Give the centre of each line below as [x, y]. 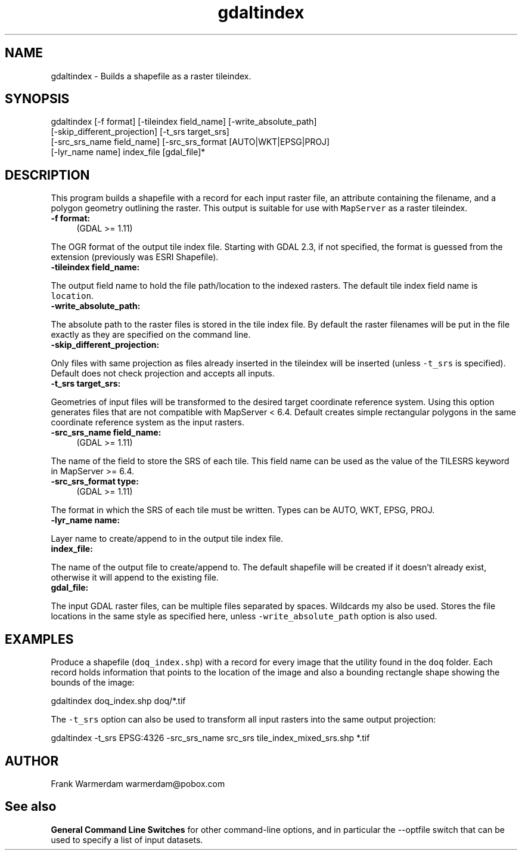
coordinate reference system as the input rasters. [148, 422]
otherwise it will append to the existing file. [135, 578]
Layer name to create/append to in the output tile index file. [167, 539]
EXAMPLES [39, 639]
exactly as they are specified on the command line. [151, 335]
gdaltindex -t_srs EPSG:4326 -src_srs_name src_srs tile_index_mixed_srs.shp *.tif [210, 738]
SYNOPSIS [37, 99]
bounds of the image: [93, 683]
